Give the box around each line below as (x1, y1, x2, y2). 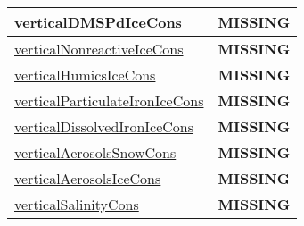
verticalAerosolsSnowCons (14, 142, 177, 163)
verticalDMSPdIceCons (14, 12, 182, 32)
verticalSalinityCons (14, 194, 139, 214)
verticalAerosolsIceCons (14, 168, 161, 188)
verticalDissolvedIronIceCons (14, 116, 194, 137)
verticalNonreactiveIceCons (14, 38, 184, 59)
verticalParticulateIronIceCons (14, 90, 204, 111)
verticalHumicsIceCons (14, 64, 156, 85)
